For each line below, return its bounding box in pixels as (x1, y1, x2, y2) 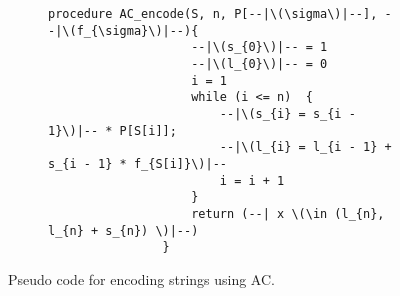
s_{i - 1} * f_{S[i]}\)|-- (48, 156, 227, 171)
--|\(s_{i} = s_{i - (219, 106, 356, 121)
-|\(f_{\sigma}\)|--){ (48, 23, 199, 38)
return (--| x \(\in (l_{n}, (191, 206, 385, 221)
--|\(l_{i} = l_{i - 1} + (219, 140, 392, 155)
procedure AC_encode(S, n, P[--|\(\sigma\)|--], (48, 7, 378, 21)
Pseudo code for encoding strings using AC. (8, 268, 275, 289)
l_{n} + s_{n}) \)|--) (48, 223, 199, 238)
